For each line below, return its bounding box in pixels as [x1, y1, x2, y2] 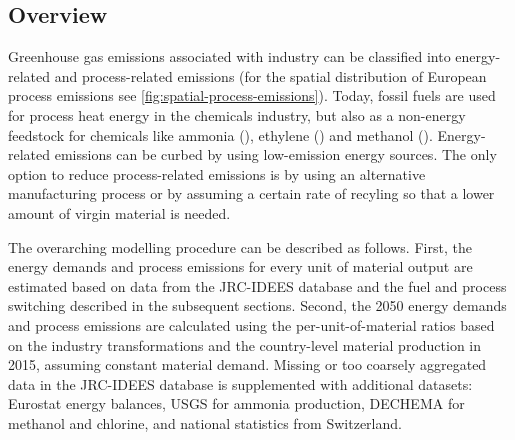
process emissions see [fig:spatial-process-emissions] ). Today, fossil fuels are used [8, 85, 496, 106]
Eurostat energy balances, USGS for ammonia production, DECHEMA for [8, 393, 465, 414]
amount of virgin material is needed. [8, 202, 231, 223]
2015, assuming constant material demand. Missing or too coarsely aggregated [8, 354, 487, 375]
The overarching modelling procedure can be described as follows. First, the [8, 236, 472, 257]
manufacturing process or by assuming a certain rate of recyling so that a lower [8, 183, 495, 204]
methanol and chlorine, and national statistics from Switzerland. [8, 412, 402, 433]
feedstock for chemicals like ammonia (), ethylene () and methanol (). [8, 124, 433, 145]
